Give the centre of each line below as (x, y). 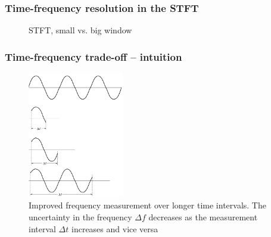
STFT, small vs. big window (80, 30)
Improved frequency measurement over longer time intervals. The (147, 205)
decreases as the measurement (203, 217)
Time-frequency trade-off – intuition (94, 56)
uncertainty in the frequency (80, 217)
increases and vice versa (115, 228)
